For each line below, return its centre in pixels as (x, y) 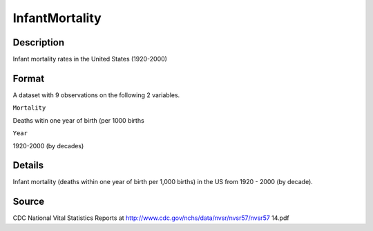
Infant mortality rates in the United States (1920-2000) (90, 59)
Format (29, 78)
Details (28, 165)
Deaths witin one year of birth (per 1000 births (78, 120)
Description (39, 42)
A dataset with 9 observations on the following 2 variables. (96, 95)
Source (29, 202)
